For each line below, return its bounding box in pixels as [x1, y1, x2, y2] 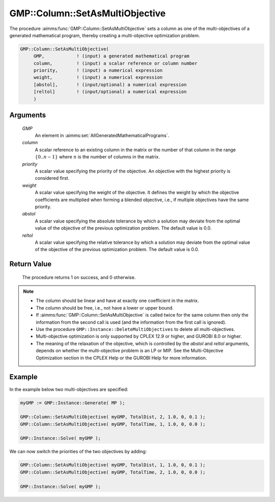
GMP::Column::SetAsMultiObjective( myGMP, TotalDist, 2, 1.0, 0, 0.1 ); [20, 414, 206, 420]
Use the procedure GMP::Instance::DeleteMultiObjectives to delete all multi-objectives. [36, 326, 235, 332]
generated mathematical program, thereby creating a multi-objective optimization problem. [9, 32, 200, 38]
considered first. [35, 175, 70, 181]
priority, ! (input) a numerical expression [33, 68, 163, 73]
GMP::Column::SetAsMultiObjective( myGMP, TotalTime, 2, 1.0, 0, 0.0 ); [20, 469, 206, 475]
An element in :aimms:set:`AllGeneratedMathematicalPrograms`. [35, 132, 170, 138]
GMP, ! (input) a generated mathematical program [33, 53, 189, 59]
